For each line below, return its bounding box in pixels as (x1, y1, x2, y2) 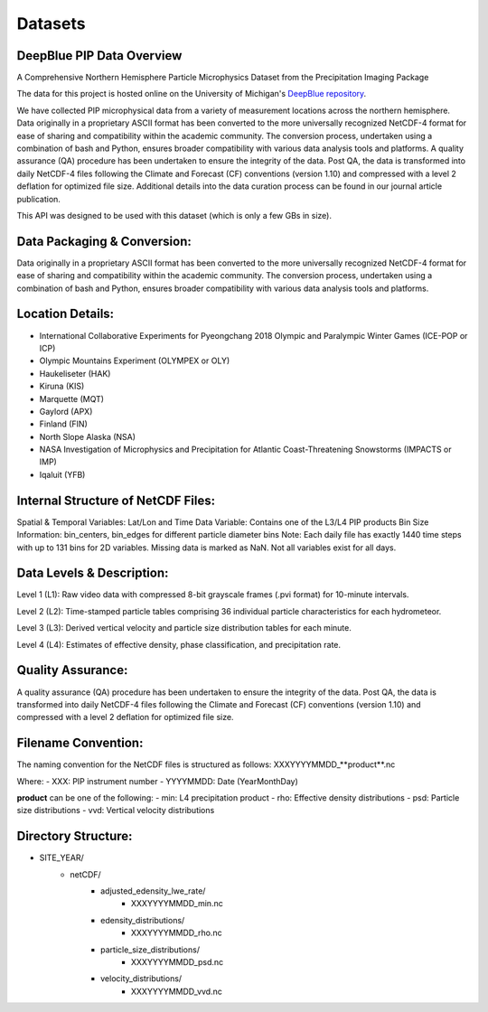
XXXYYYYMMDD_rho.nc (131, 927, 222, 939)
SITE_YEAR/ (39, 852, 85, 863)
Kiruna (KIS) (39, 380, 85, 392)
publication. (16, 193, 61, 204)
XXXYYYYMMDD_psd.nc (131, 957, 224, 968)
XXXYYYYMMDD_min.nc (131, 898, 223, 909)
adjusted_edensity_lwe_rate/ (100, 885, 206, 896)
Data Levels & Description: (16, 566, 169, 581)
